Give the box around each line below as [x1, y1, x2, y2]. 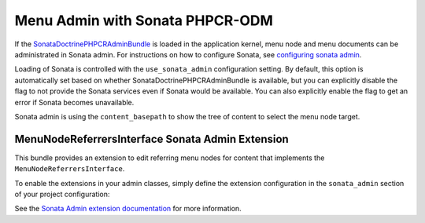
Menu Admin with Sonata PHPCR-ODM [14, 12, 273, 29]
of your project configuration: [14, 189, 110, 199]
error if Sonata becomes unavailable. [14, 97, 135, 107]
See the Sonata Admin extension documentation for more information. [14, 204, 242, 214]
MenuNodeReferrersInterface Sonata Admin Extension [14, 132, 289, 145]
